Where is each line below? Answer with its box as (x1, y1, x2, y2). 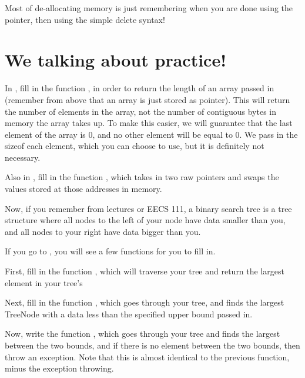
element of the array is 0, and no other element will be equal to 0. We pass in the (5, 128, 298, 140)
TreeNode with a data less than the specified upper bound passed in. (5, 307, 253, 320)
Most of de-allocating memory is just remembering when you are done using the (5, 2, 293, 14)
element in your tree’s (5, 276, 83, 289)
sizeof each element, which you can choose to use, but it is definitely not (5, 140, 264, 152)
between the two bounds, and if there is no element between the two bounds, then (5, 339, 300, 351)
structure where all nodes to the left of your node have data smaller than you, (5, 214, 286, 226)
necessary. (5, 151, 41, 163)
